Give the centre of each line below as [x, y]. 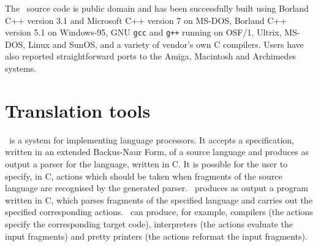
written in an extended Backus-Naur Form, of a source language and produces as [157, 152]
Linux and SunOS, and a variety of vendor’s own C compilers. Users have [166, 44]
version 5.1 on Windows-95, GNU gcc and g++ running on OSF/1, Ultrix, [143, 32]
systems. [21, 68]
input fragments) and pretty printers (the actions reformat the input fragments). [156, 236]
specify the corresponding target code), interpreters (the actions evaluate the [149, 223]
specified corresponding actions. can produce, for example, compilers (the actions [159, 212]
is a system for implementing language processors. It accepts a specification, [152, 139]
